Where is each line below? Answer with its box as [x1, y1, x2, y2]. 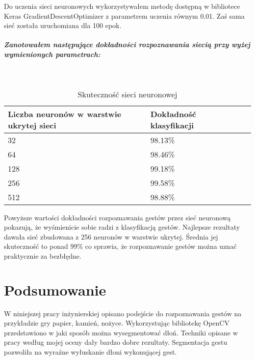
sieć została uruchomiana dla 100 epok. [4, 20, 122, 30]
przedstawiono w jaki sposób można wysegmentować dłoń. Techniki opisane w [4, 327, 238, 337]
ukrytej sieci [8, 119, 56, 131]
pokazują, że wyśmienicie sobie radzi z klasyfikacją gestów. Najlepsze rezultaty [4, 222, 240, 232]
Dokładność [150, 108, 196, 120]
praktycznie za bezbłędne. [4, 250, 81, 261]
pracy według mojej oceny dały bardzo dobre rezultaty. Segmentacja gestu [4, 337, 228, 347]
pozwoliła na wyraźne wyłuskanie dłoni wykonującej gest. [4, 347, 177, 357]
